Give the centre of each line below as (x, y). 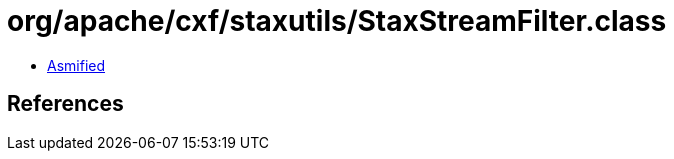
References (65, 104)
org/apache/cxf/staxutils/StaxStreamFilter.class (337, 21)
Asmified (76, 65)
